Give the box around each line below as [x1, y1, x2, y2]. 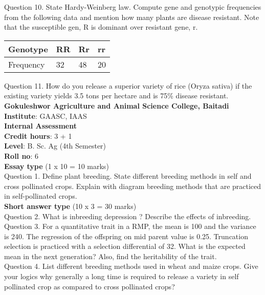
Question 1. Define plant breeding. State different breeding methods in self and [4, 171, 252, 181]
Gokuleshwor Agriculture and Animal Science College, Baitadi [4, 100, 229, 111]
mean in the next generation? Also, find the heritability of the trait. [4, 250, 217, 261]
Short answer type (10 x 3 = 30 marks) [4, 200, 137, 211]
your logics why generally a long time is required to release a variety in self [4, 271, 239, 282]
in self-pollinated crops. [4, 191, 77, 201]
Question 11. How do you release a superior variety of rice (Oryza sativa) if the [4, 80, 252, 91]
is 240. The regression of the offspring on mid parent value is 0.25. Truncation [4, 230, 248, 241]
